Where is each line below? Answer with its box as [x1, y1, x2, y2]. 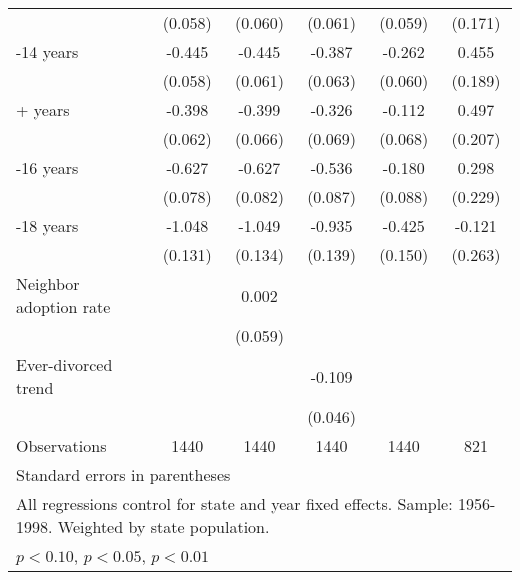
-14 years [16, 40, 79, 63]
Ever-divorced [16, 353, 113, 376]
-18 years [16, 214, 79, 237]
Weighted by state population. [57, 515, 270, 538]
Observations [16, 434, 107, 457]
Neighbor [16, 272, 80, 295]
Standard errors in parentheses [16, 463, 231, 486]
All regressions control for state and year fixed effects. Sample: [16, 492, 453, 515]
